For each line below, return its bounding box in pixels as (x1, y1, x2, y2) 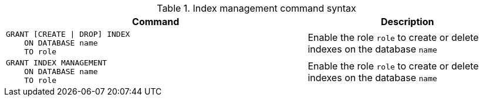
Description (380, 16, 434, 27)
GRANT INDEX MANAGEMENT (6, 58, 107, 67)
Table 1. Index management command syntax (157, 2, 356, 14)
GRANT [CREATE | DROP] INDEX (6, 30, 130, 39)
